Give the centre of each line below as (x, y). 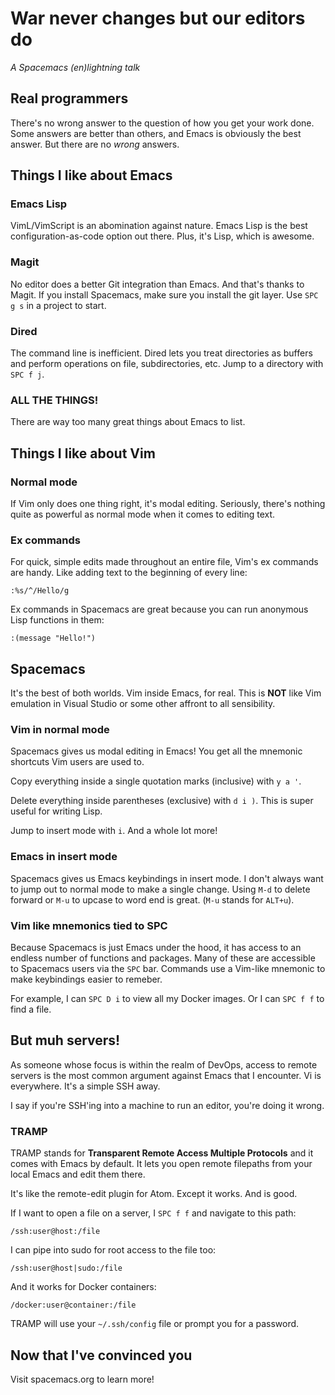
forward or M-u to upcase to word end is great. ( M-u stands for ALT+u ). (152, 899)
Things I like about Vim (83, 453)
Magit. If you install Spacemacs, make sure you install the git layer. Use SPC (164, 294)
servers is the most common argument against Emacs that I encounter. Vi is (166, 1075)
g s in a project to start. (58, 305)
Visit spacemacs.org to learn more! (82, 1379)
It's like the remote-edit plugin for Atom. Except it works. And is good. (154, 1194)
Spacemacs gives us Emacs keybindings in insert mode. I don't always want (167, 878)
